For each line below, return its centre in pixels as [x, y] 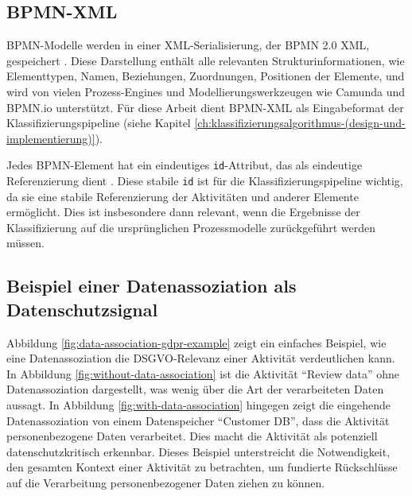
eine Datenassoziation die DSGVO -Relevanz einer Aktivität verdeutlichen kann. [201, 358]
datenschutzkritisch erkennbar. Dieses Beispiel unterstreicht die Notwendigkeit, [198, 451]
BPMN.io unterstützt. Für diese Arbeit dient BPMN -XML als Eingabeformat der [205, 107]
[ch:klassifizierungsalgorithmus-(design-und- [300, 123]
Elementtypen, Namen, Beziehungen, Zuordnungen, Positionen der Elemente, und [206, 76]
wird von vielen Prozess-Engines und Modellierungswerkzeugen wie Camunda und [206, 91]
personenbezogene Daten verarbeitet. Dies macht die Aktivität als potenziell [192, 436]
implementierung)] [51, 138]
